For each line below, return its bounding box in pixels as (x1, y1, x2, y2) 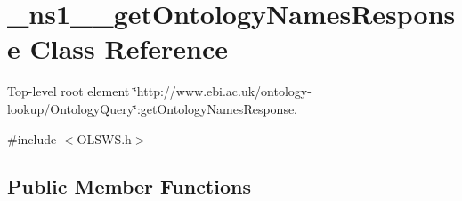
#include (7, 129, 57, 148)
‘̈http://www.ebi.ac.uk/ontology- (133, 82, 312, 100)
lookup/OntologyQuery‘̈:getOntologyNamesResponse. (7, 99, 298, 117)
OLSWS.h (77, 129, 132, 148)
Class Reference (29, 30, 228, 67)
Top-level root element (7, 82, 130, 100)
